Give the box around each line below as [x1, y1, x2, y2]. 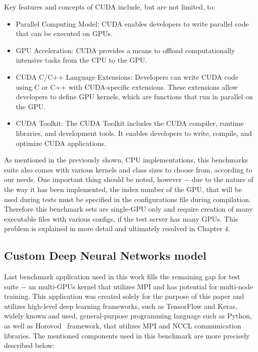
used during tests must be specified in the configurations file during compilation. [4, 194, 251, 204]
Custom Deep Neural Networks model [4, 248, 206, 263]
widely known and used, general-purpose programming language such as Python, [4, 310, 252, 321]
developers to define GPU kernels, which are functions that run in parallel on [16, 91, 253, 102]
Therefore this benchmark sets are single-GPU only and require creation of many [4, 204, 253, 214]
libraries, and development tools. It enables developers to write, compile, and [16, 127, 252, 138]
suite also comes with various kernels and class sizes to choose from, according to [4, 164, 252, 174]
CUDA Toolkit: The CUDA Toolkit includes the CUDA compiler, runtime [16, 118, 244, 128]
